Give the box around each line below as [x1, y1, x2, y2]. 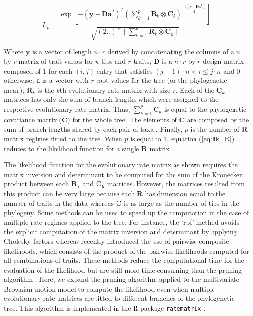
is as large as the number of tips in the [124, 197, 239, 208]
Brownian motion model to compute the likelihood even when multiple [4, 283, 215, 294]
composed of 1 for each [4, 65, 73, 76]
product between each [4, 178, 69, 189]
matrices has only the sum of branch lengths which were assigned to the [4, 94, 219, 104]
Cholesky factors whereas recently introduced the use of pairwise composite [4, 236, 229, 246]
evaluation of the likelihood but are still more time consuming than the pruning [4, 264, 242, 275]
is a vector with [42, 75, 89, 85]
